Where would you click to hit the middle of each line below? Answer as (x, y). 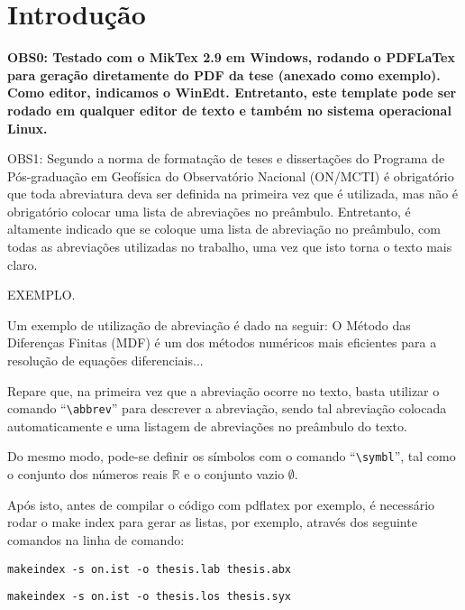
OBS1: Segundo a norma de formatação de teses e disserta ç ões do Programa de (226, 158)
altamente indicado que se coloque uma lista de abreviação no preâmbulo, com (224, 229)
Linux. (27, 128)
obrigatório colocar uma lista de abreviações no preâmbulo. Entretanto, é (209, 211)
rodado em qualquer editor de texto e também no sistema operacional (229, 110)
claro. (23, 264)
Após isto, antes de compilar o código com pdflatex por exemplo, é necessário (221, 504)
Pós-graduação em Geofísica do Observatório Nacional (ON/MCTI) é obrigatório (231, 176)
